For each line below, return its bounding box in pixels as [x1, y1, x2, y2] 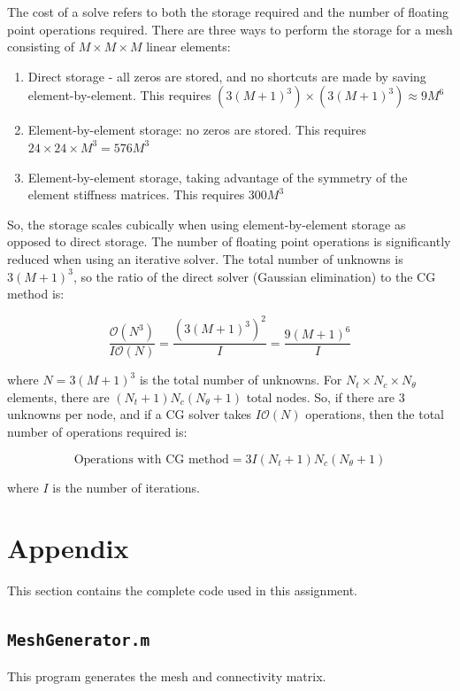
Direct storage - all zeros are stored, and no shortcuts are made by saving [27, 66, 426, 85]
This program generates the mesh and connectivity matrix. [7, 666, 326, 685]
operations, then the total [305, 405, 445, 423]
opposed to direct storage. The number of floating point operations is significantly [7, 232, 451, 251]
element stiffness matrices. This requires [27, 185, 245, 204]
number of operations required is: [7, 423, 188, 441]
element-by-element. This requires [27, 86, 211, 105]
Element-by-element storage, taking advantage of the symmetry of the [27, 167, 408, 186]
